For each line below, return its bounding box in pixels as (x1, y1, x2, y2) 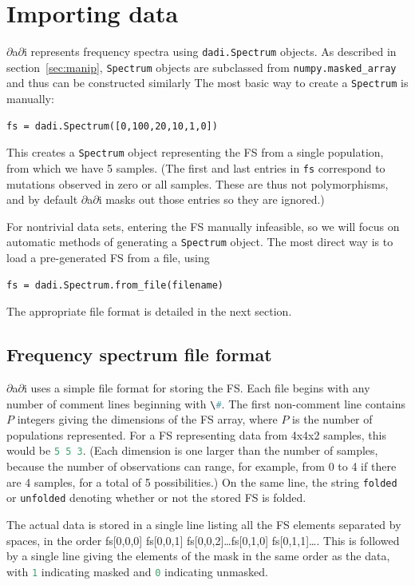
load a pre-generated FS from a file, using (6, 249, 210, 266)
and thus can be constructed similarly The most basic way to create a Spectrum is (6, 74, 409, 91)
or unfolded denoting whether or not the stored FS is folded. (6, 489, 306, 506)
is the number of (292, 411, 373, 428)
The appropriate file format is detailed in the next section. (6, 303, 292, 320)
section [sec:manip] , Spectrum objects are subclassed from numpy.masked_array (6, 58, 397, 75)
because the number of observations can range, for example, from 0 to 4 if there (6, 458, 397, 475)
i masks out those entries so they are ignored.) (98, 191, 325, 208)
